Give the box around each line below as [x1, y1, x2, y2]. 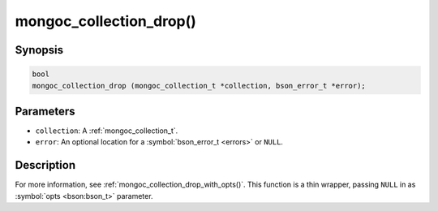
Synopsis [15, 43, 64, 57]
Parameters [15, 104, 75, 118]
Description [15, 158, 76, 172]
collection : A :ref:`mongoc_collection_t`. [35, 126, 178, 136]
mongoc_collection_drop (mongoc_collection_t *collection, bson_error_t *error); [32, 81, 367, 90]
